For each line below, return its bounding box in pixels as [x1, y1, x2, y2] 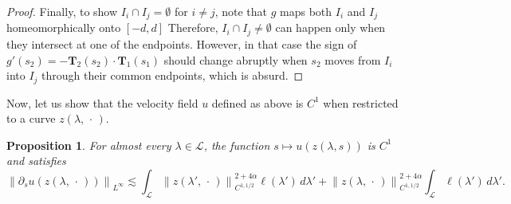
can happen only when [275, 19, 386, 36]
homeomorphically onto [6, 19, 121, 36]
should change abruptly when [163, 51, 308, 68]
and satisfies [6, 152, 66, 169]
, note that [214, 3, 268, 19]
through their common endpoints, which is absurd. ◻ [41, 67, 304, 84]
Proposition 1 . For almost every [6, 136, 171, 153]
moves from [324, 51, 381, 68]
